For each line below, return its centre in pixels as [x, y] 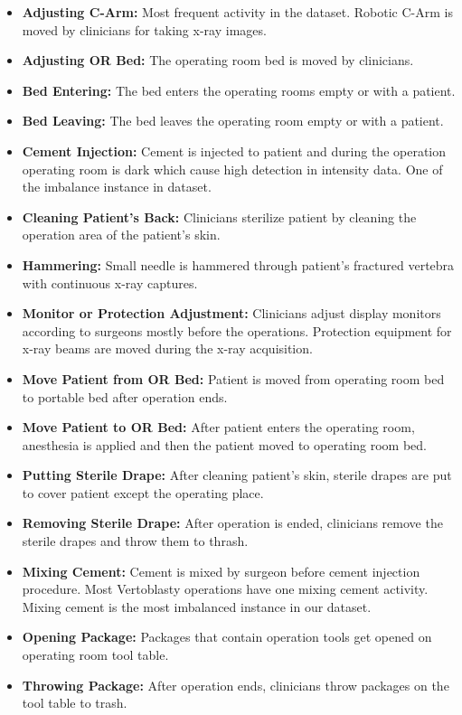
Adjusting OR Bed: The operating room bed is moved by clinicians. [218, 60]
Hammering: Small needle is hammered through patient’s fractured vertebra [238, 264]
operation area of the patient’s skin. [121, 235]
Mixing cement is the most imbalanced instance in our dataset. [197, 606]
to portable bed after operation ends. [125, 396]
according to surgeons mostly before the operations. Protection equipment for [237, 330]
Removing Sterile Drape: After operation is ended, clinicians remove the [232, 523]
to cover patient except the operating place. [143, 492]
